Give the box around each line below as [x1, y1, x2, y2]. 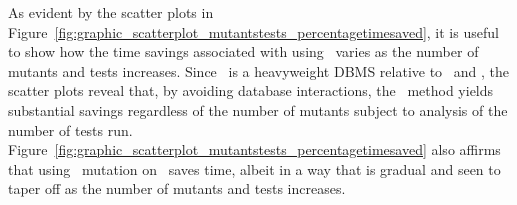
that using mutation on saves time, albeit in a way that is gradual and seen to [8, 158, 501, 179]
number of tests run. [8, 119, 133, 140]
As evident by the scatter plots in [8, 2, 214, 22]
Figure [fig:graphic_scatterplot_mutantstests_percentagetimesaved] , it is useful [8, 21, 499, 42]
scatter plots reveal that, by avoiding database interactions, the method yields [8, 80, 494, 101]
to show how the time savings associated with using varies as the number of [8, 41, 479, 62]
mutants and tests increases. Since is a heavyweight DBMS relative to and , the [8, 60, 509, 81]
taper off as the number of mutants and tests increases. [8, 178, 346, 199]
